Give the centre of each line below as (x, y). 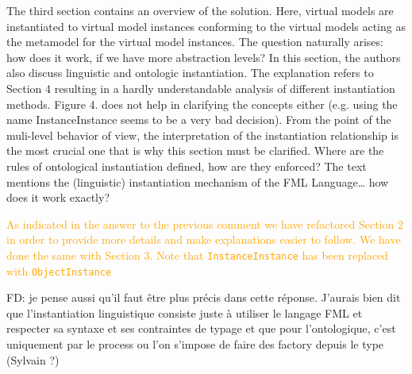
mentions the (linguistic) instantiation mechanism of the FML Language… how (198, 181)
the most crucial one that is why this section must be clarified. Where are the (195, 150)
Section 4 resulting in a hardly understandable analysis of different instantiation (201, 88)
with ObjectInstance (59, 270)
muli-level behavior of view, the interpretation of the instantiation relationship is (202, 135)
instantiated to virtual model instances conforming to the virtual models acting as (206, 26)
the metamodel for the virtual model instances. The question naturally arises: (195, 42)
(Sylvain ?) (33, 359)
